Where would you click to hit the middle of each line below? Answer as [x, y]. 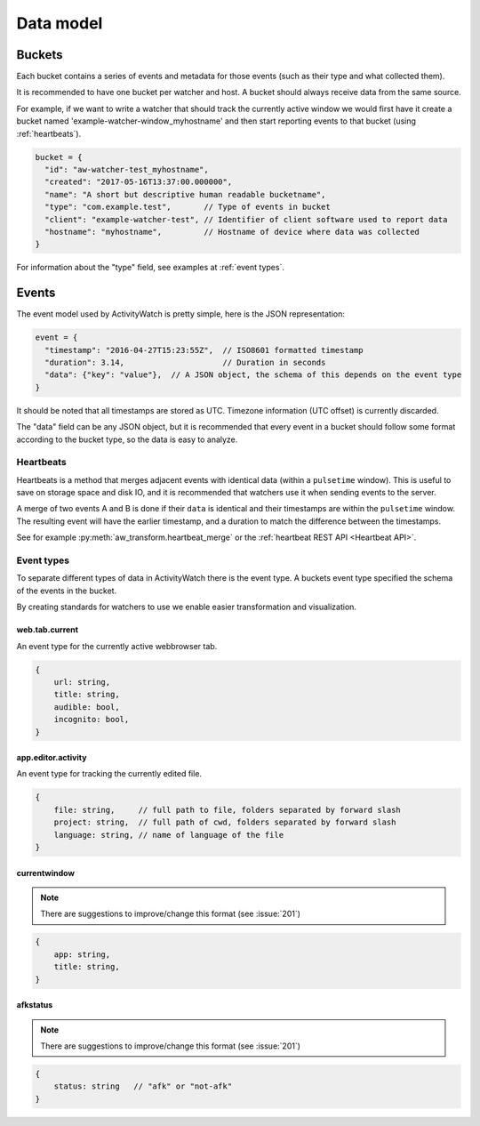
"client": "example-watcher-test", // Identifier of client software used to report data [246, 219]
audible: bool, [87, 707]
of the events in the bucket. [67, 591]
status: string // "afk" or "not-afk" [143, 1086]
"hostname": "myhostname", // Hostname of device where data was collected [232, 232]
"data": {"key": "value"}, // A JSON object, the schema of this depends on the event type [253, 375]
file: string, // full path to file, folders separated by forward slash [228, 810]
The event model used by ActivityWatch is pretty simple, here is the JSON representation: [181, 314]
